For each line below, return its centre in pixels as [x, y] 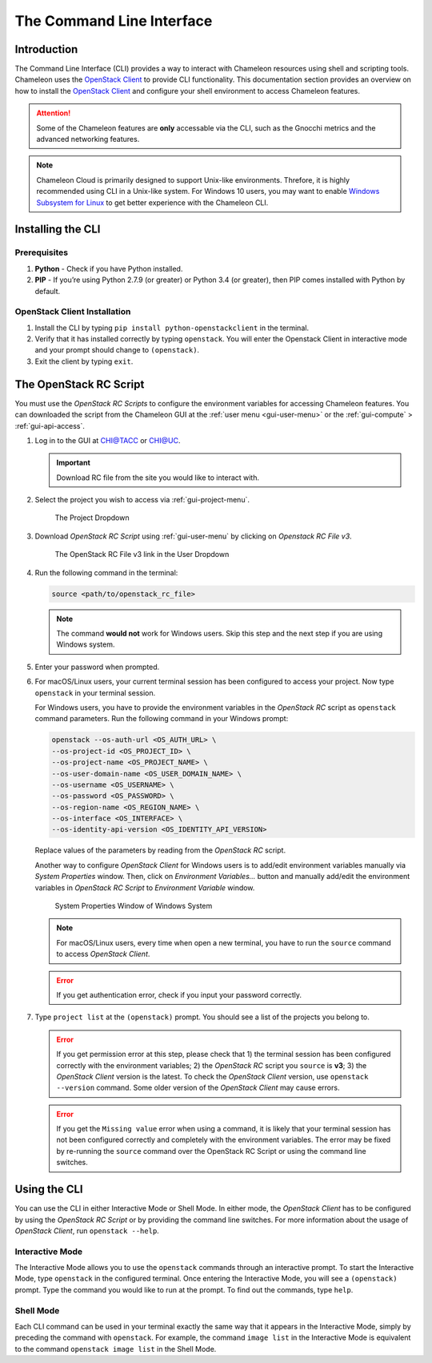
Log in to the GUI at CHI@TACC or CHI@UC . [108, 440]
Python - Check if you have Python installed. [109, 268]
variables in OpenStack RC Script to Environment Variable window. [145, 887]
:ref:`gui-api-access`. [50, 425]
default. [48, 291]
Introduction [46, 49]
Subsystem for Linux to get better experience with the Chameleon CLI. [152, 202]
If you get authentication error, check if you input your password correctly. [179, 994]
